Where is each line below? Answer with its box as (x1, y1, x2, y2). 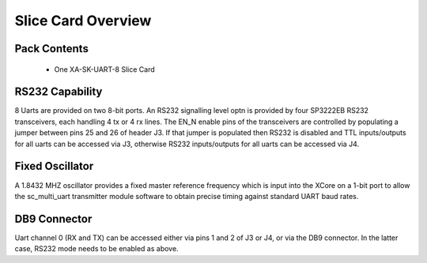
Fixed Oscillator (14, 160, 94, 173)
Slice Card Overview (14, 12, 152, 29)
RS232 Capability (14, 85, 103, 99)
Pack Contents (14, 42, 89, 55)
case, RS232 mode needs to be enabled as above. (14, 244, 179, 254)
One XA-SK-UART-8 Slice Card (54, 64, 155, 74)
